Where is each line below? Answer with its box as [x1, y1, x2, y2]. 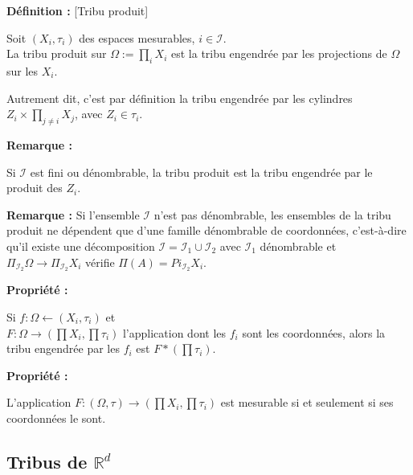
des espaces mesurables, [79, 29, 195, 46]
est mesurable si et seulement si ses [220, 394, 394, 411]
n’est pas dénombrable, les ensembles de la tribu [153, 206, 391, 223]
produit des [6, 179, 63, 196]
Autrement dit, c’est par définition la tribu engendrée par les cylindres [6, 89, 353, 106]
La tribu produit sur [6, 45, 107, 62]
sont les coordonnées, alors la [242, 324, 386, 341]
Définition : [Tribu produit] [6, 2, 149, 18]
